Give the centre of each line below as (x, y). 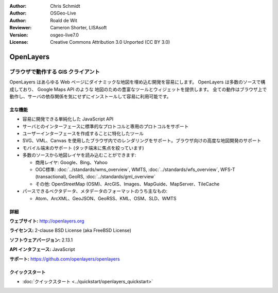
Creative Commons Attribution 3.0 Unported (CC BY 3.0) (110, 42)
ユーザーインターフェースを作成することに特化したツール (83, 133)
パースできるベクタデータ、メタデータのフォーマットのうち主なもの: (95, 191)
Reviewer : (21, 28)
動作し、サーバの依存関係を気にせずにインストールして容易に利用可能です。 (90, 96)
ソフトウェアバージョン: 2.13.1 (41, 240)
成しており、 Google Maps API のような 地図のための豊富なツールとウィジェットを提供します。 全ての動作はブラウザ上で (138, 89)
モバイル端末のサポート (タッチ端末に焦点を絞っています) (83, 148)
